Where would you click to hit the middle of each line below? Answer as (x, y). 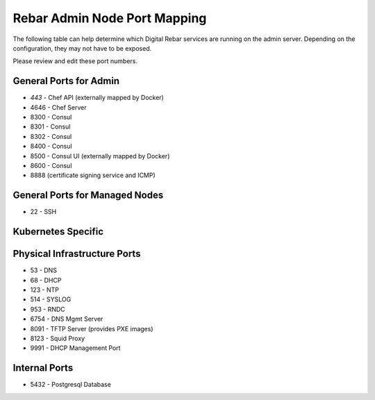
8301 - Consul (50, 127)
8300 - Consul (51, 117)
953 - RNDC (48, 309)
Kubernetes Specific (58, 232)
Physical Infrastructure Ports (77, 254)
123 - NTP (44, 290)
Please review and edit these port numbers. (75, 61)
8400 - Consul (51, 147)
